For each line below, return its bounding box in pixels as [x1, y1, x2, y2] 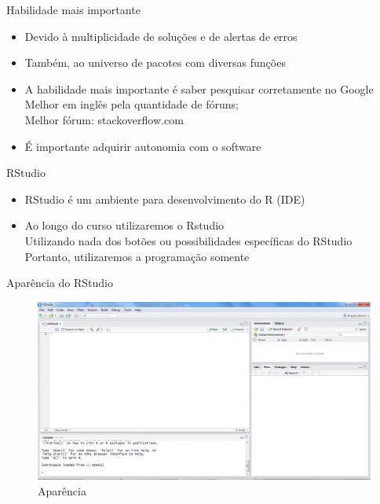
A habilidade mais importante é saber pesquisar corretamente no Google [24, 80, 374, 97]
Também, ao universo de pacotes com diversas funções [24, 54, 286, 71]
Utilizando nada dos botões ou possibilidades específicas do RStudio [24, 232, 353, 248]
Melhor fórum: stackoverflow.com [24, 111, 184, 127]
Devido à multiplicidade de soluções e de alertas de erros [24, 28, 298, 44]
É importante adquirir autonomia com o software [24, 138, 261, 154]
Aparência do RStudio [6, 274, 113, 291]
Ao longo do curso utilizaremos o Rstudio [24, 217, 225, 234]
